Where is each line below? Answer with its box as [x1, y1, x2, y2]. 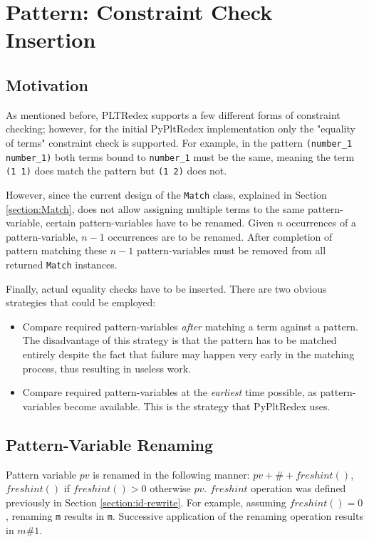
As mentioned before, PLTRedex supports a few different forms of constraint [6, 107, 341, 122]
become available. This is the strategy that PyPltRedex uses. [63, 398, 331, 413]
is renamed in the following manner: [93, 467, 250, 481]
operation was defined [251, 481, 346, 496]
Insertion [6, 25, 96, 54]
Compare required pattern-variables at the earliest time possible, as [22, 385, 317, 400]
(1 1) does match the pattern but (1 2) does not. [6, 163, 227, 178]
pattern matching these [6, 243, 108, 258]
